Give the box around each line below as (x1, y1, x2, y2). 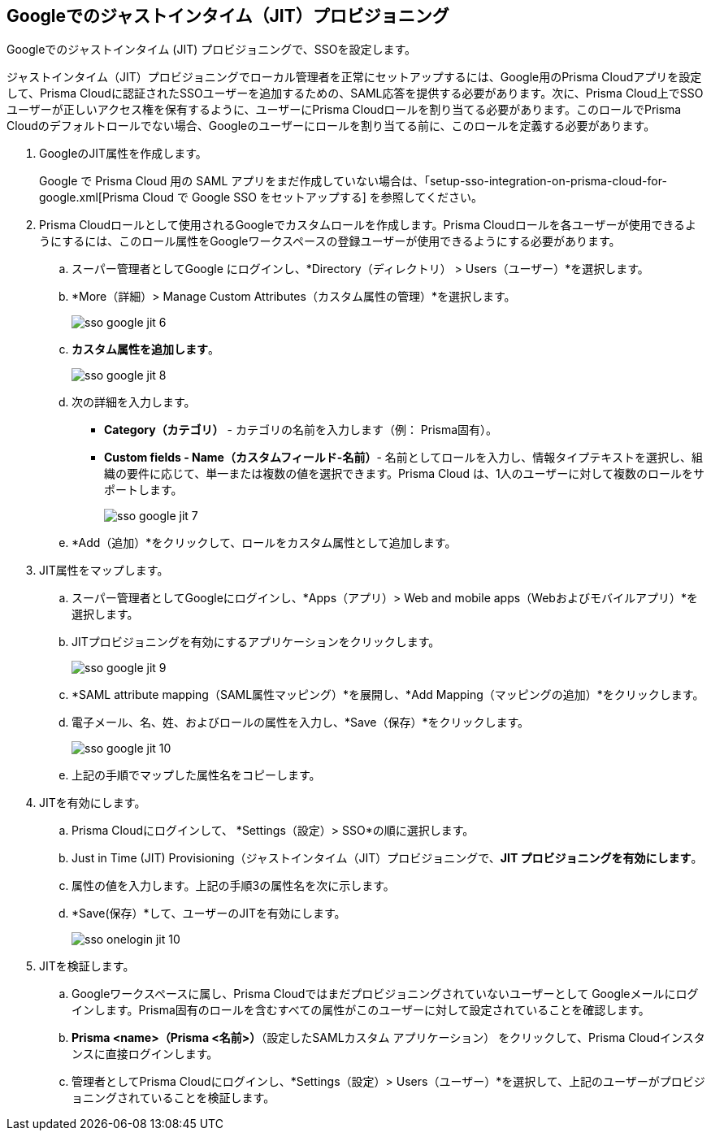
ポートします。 (104, 483, 183, 497)
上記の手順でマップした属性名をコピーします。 (72, 768, 321, 783)
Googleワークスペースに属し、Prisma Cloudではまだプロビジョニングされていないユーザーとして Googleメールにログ (72, 987, 699, 1001)
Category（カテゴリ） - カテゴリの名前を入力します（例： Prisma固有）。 (104, 423, 498, 437)
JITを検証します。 (39, 959, 135, 974)
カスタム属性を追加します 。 (72, 342, 219, 357)
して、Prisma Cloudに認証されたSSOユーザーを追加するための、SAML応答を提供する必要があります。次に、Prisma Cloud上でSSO (7, 86, 704, 101)
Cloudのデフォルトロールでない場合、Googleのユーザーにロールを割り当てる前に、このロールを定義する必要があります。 (7, 119, 656, 133)
